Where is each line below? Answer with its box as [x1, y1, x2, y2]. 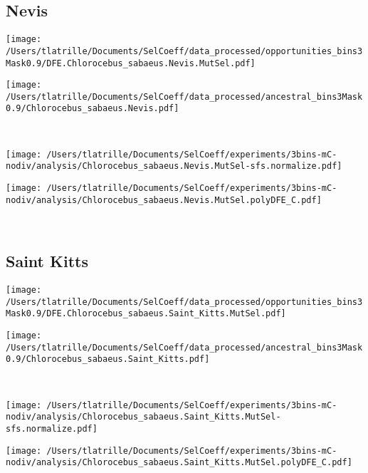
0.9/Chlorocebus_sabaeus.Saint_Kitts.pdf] [6, 354, 210, 365]
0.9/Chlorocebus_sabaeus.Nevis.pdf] [6, 103, 179, 114]
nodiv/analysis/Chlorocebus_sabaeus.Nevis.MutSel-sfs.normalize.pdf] [6, 161, 342, 172]
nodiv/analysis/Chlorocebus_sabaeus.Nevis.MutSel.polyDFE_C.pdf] [6, 194, 322, 205]
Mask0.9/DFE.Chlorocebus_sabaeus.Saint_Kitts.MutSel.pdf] [6, 308, 286, 319]
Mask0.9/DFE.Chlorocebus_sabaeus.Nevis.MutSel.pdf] [6, 58, 256, 68]
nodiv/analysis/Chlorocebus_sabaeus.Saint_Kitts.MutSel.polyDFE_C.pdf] [6, 457, 352, 468]
